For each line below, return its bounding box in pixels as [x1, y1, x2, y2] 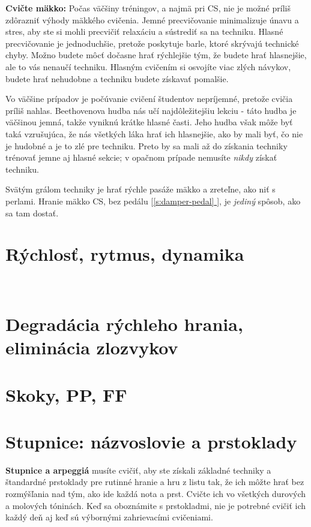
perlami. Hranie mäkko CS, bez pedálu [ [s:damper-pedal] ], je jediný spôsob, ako [5, 194, 301, 207]
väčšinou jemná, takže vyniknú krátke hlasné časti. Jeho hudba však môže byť [5, 116, 293, 128]
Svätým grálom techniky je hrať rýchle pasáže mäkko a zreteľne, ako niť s [5, 183, 276, 195]
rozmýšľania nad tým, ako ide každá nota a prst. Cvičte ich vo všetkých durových [5, 487, 306, 500]
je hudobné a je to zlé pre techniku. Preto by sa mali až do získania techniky [5, 139, 288, 152]
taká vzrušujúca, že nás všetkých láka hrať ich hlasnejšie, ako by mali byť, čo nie [5, 127, 303, 140]
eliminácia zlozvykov [5, 335, 178, 360]
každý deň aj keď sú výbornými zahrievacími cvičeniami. [5, 511, 213, 523]
